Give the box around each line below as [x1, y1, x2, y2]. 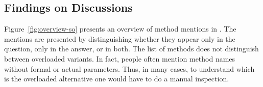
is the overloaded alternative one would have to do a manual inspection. [4, 73, 229, 84]
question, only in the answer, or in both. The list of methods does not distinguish [4, 43, 259, 54]
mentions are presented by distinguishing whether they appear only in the [4, 33, 235, 44]
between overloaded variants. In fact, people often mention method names [4, 53, 235, 64]
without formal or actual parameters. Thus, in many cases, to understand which [4, 63, 255, 74]
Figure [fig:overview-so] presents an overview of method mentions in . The [4, 23, 236, 34]
